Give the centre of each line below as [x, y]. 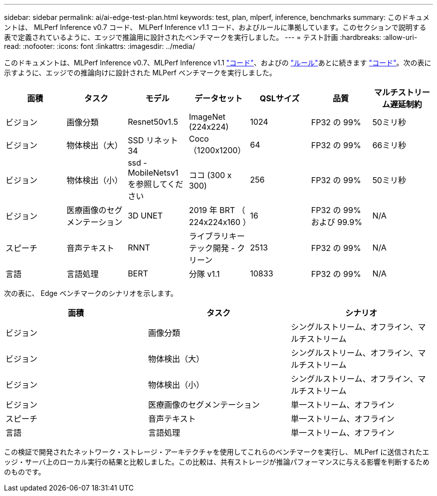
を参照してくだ [156, 184]
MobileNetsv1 [153, 173]
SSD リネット [153, 140]
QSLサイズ [280, 98]
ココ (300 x [210, 175]
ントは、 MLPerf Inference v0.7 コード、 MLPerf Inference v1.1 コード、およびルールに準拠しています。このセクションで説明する [215, 27]
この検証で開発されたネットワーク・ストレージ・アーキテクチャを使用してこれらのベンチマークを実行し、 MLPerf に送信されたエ [217, 452]
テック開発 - [212, 248]
